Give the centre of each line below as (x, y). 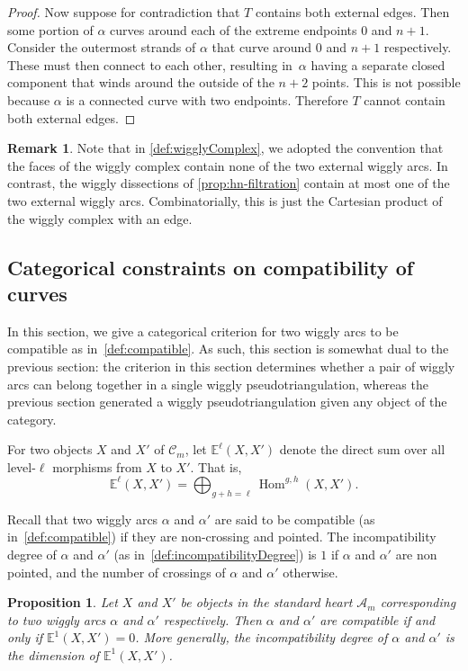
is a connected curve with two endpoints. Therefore (207, 99)
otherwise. (310, 572)
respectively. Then (212, 619)
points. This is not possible (386, 82)
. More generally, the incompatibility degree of (261, 637)
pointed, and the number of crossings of (117, 572)
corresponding (418, 602)
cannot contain (405, 99)
